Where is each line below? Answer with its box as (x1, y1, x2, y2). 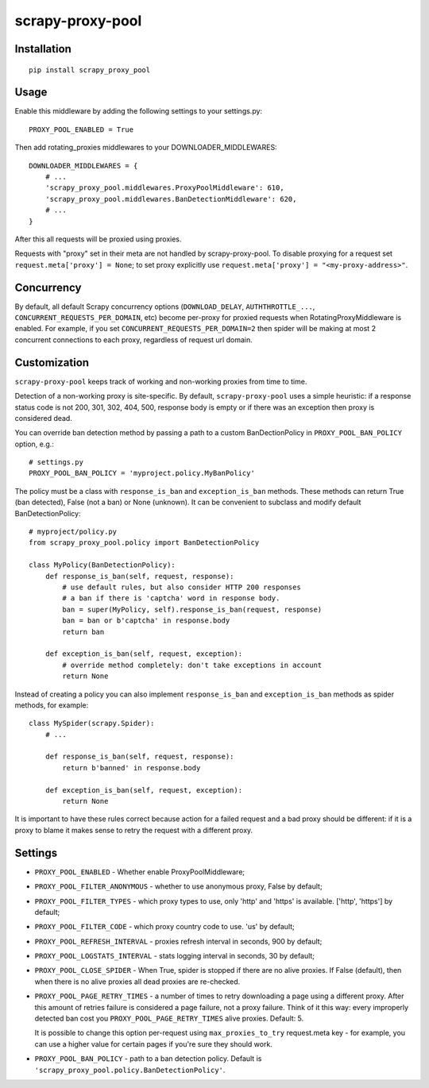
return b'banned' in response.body (62, 763, 201, 772)
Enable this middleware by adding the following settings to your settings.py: (14, 106, 262, 116)
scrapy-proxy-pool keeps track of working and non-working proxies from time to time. (14, 376, 307, 386)
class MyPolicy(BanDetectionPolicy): (29, 561, 176, 569)
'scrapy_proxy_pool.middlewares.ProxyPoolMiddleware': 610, (44, 183, 285, 192)
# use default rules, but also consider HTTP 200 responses (62, 583, 301, 592)
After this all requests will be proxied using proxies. (14, 234, 182, 244)
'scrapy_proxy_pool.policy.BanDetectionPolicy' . (34, 1065, 226, 1074)
